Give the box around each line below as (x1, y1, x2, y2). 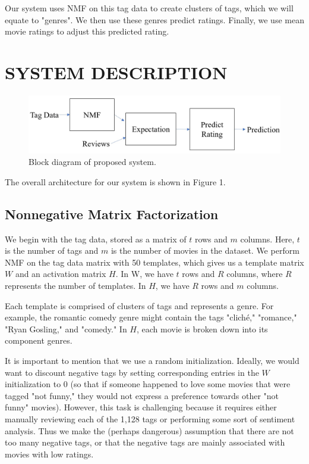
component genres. (5, 334, 72, 347)
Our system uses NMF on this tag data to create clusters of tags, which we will (5, 2, 294, 14)
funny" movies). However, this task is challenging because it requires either (5, 401, 277, 413)
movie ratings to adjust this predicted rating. (5, 25, 169, 38)
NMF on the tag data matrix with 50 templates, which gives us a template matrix (5, 256, 304, 268)
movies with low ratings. (5, 447, 94, 460)
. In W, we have (115, 267, 174, 280)
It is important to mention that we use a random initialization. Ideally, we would (5, 354, 299, 366)
